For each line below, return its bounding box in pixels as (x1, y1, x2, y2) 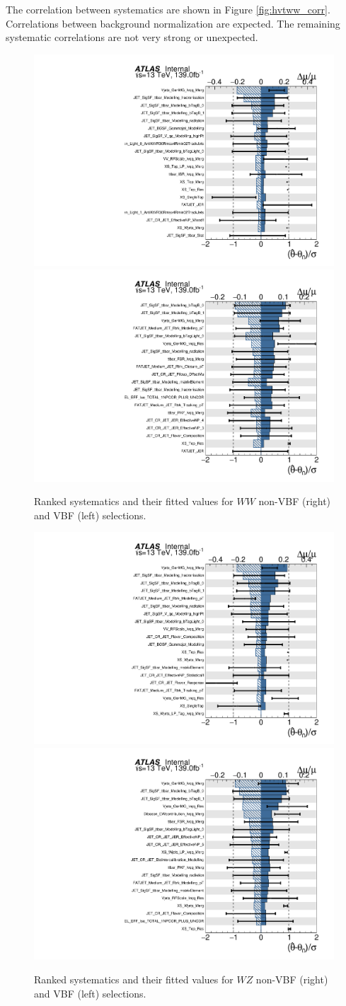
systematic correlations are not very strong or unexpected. (6, 30, 258, 45)
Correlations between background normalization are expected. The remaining (6, 16, 340, 30)
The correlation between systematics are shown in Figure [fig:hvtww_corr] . (6, 2, 330, 16)
